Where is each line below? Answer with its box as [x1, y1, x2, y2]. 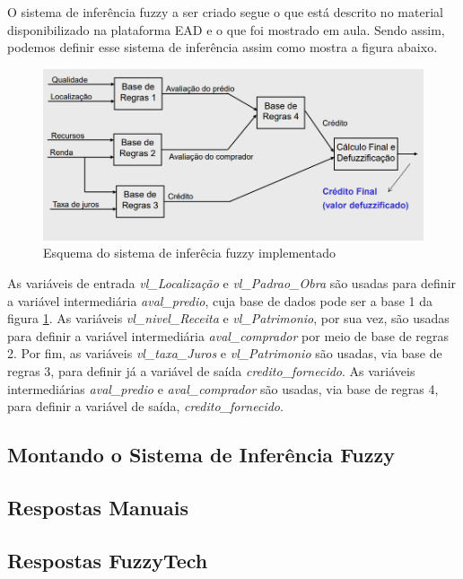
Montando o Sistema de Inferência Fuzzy [7, 441, 395, 469]
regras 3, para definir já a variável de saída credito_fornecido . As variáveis [7, 361, 415, 380]
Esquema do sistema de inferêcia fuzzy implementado [43, 243, 336, 262]
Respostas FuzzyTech [7, 546, 208, 574]
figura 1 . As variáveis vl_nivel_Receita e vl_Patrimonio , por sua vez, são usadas [7, 309, 450, 328]
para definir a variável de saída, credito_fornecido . [7, 397, 284, 416]
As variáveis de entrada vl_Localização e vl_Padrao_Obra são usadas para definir [7, 273, 457, 292]
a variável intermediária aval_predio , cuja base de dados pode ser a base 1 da [7, 291, 432, 310]
